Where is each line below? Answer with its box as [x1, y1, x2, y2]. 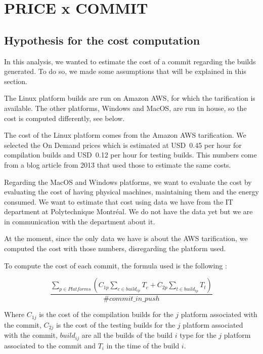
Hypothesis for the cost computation [4, 32, 200, 48]
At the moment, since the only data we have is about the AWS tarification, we [4, 233, 248, 244]
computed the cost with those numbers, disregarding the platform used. [4, 243, 226, 254]
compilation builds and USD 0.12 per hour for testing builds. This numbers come [4, 149, 257, 160]
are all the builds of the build [81, 330, 173, 340]
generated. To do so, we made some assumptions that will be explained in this [4, 66, 246, 76]
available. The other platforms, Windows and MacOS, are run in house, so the [4, 102, 247, 113]
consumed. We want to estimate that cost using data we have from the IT [4, 196, 233, 207]
